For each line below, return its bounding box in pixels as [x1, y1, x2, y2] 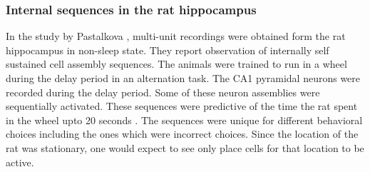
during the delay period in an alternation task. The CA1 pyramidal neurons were [6, 71, 361, 85]
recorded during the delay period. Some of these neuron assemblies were [6, 84, 320, 99]
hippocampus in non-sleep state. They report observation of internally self [6, 42, 329, 57]
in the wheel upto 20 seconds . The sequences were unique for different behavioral [6, 112, 363, 127]
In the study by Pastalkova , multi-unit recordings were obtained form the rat [6, 29, 346, 44]
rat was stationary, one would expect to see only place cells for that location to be [6, 140, 364, 155]
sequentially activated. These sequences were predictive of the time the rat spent [6, 98, 358, 113]
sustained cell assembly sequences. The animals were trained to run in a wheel [6, 56, 347, 71]
